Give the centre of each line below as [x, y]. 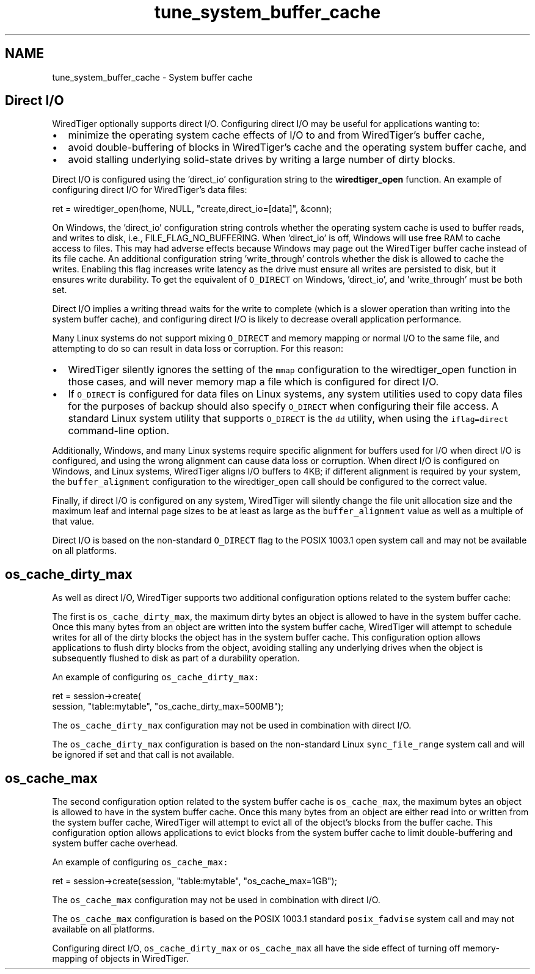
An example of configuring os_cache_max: [140, 862]
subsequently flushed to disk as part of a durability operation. [176, 658]
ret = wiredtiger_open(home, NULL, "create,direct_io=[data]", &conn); [192, 209]
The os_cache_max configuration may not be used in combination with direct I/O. [216, 900]
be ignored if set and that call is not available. [143, 755]
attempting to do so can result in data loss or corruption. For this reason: [198, 349]
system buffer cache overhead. [115, 843]
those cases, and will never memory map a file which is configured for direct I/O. [253, 382]
